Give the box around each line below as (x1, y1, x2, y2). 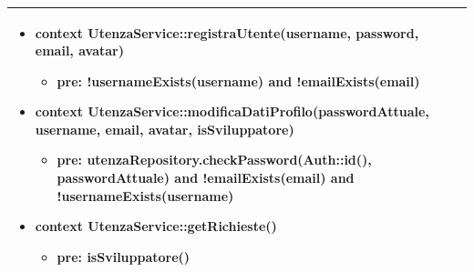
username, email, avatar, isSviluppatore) (35, 119, 294, 138)
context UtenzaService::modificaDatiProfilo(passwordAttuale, (35, 102, 429, 121)
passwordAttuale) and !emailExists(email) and (57, 168, 355, 187)
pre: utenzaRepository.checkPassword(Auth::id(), (57, 150, 372, 169)
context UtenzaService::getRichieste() (35, 217, 277, 236)
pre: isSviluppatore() (57, 247, 191, 266)
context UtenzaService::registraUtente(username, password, (35, 23, 419, 42)
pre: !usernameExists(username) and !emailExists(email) (57, 71, 420, 90)
